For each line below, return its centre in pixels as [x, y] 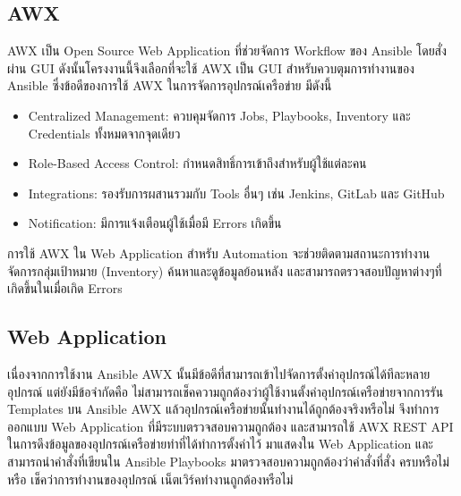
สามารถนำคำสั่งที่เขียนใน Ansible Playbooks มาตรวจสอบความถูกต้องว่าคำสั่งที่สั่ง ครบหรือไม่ [228, 461]
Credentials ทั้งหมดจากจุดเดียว [104, 133]
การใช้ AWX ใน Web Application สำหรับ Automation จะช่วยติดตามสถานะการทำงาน [219, 252]
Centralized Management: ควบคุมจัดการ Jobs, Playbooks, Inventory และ [219, 115]
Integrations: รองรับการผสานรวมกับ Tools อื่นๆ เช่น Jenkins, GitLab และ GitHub [236, 193]
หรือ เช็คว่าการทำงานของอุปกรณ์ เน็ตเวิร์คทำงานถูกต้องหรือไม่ [150, 479]
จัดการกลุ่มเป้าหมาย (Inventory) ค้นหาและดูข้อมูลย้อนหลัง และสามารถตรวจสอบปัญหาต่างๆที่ [225, 270]
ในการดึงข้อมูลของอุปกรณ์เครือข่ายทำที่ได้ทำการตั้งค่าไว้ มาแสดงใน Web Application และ [220, 444]
